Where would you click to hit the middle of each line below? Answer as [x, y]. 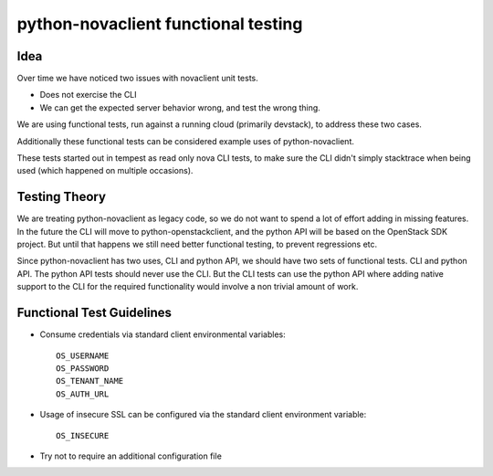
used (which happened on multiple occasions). [105, 171]
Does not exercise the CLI [88, 95]
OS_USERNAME [83, 355]
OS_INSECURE [83, 435]
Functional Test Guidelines [94, 313]
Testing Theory [62, 197]
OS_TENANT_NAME [90, 381]
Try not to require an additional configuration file [131, 456]
